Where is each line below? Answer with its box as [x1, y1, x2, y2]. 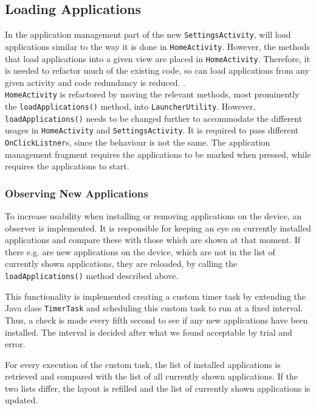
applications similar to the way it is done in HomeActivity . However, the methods [5, 40, 310, 52]
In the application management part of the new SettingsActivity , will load [5, 28, 291, 41]
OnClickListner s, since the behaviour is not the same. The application [5, 135, 270, 148]
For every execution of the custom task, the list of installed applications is [5, 358, 281, 370]
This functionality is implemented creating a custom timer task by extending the [5, 289, 306, 302]
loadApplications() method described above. [5, 269, 179, 282]
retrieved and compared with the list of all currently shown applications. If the [5, 370, 298, 383]
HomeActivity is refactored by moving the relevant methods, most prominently [5, 88, 300, 101]
